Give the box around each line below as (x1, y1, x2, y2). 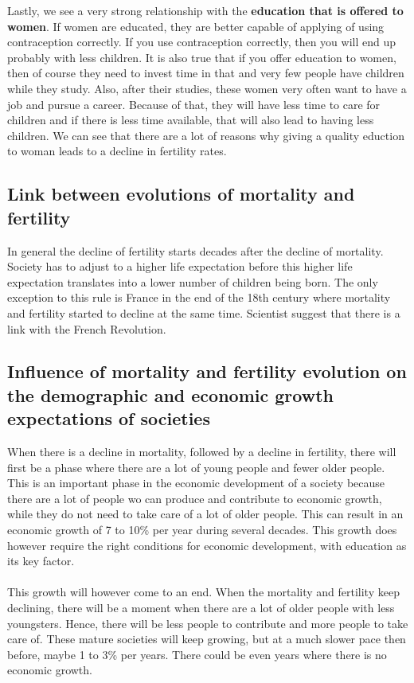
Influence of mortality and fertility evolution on (7, 359, 407, 384)
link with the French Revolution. (7, 320, 166, 337)
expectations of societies (7, 406, 210, 431)
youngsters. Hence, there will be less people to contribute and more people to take (7, 615, 408, 631)
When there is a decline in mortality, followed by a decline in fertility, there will (7, 443, 396, 460)
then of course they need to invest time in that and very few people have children (7, 64, 404, 81)
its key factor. (7, 552, 75, 569)
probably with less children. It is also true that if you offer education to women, (7, 49, 396, 65)
